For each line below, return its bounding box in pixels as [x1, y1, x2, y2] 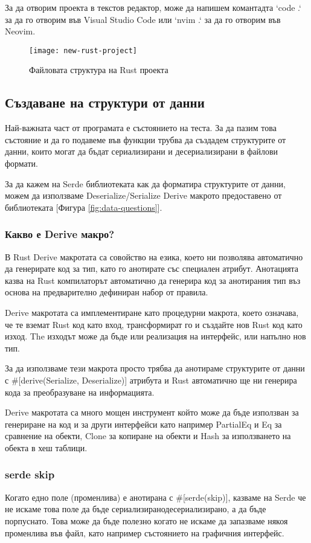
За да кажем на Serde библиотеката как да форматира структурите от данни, [5, 177, 286, 190]
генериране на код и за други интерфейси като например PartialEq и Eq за [5, 417, 282, 430]
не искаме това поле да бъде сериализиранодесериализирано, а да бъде [5, 503, 266, 515]
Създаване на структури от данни [5, 93, 205, 112]
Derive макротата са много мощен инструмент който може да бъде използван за [5, 406, 299, 419]
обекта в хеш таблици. [5, 441, 88, 454]
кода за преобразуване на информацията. [5, 385, 155, 398]
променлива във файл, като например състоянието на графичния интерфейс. [5, 526, 284, 539]
